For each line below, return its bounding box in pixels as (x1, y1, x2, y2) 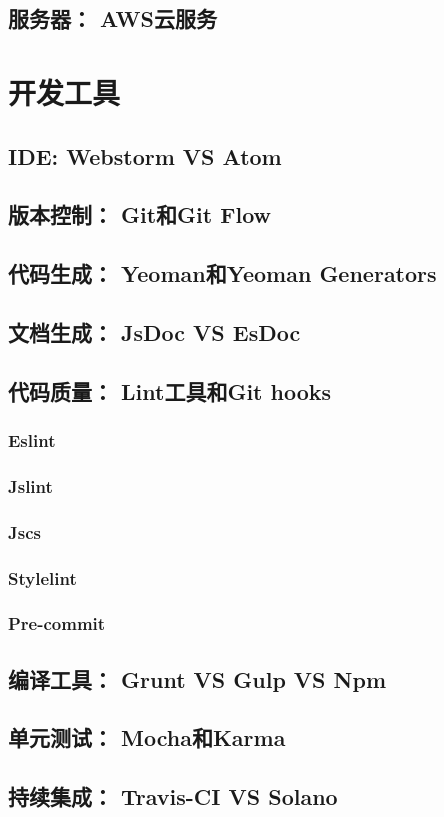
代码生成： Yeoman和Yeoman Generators (8, 258, 437, 289)
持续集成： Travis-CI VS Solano (8, 781, 338, 812)
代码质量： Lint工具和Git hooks (8, 375, 332, 406)
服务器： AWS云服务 (8, 3, 217, 34)
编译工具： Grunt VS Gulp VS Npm (8, 663, 386, 694)
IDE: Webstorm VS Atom (8, 140, 282, 171)
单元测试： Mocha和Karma (8, 722, 286, 753)
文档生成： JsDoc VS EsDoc (8, 316, 301, 347)
